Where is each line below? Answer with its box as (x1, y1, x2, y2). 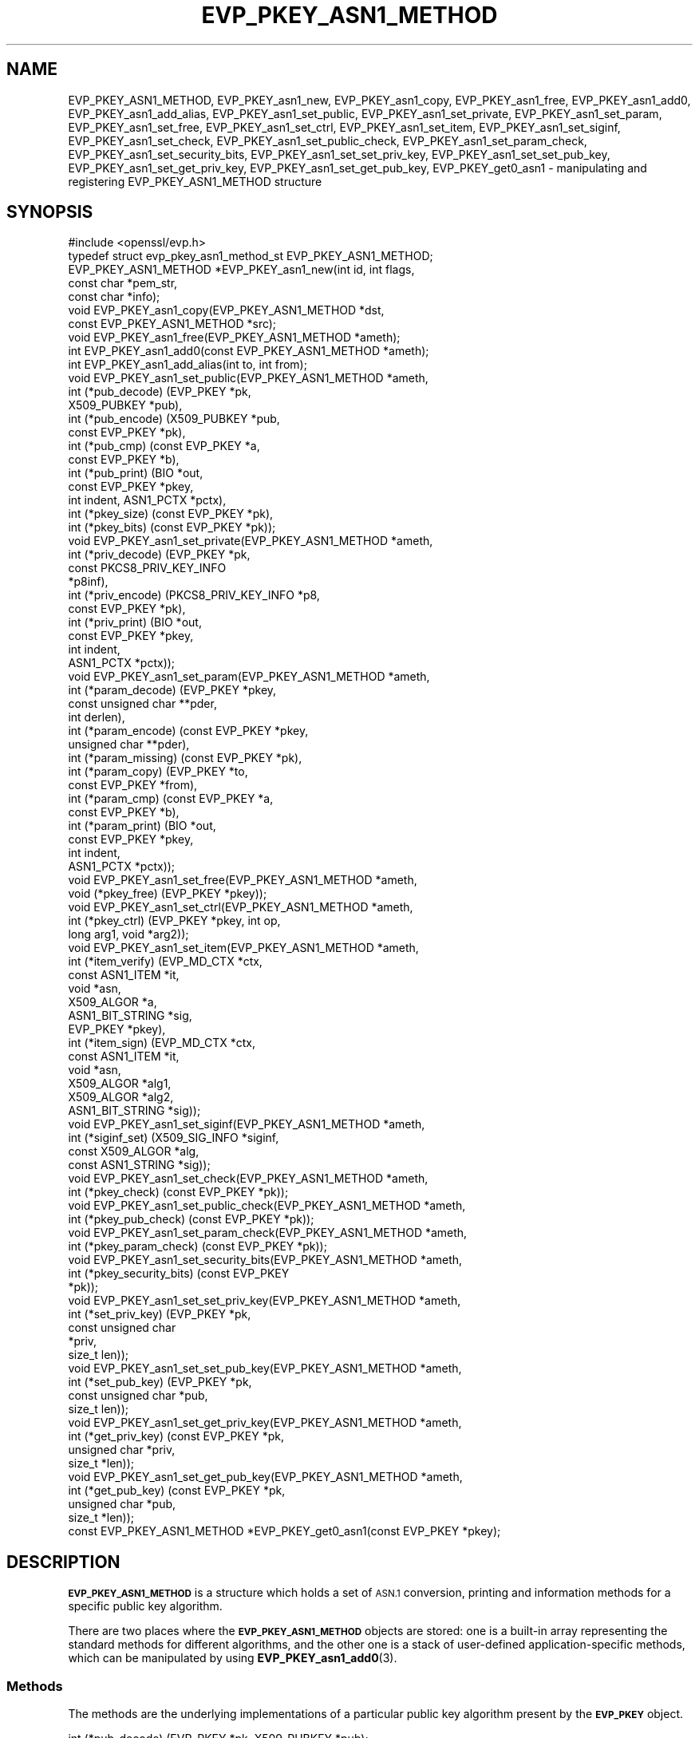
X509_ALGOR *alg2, (68, 1090, 174, 1104)
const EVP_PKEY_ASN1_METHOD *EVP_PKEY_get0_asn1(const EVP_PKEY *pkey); (68, 1524, 501, 1539)
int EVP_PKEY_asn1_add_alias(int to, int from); (68, 357, 307, 372)
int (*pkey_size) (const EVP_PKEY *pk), (68, 507, 274, 521)
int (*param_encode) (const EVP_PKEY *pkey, (68, 724, 309, 738)
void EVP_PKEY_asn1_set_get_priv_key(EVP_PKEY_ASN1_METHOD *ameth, (68, 1416, 462, 1430)
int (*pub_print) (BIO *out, (68, 466, 203, 480)
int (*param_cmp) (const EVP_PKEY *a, (68, 792, 274, 806)
